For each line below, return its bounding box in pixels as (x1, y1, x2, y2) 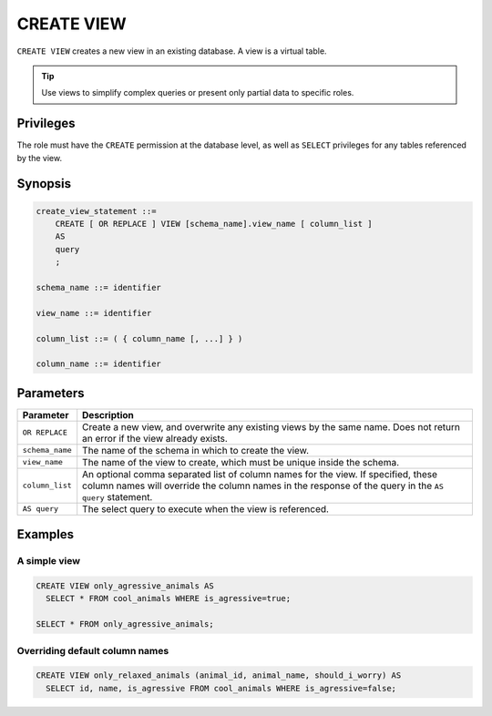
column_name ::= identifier (36, 359, 161, 369)
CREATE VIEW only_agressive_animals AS (36, 580, 214, 591)
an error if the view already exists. (82, 432, 228, 445)
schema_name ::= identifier (36, 282, 161, 292)
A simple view (16, 555, 81, 568)
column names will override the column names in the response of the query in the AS (82, 479, 444, 492)
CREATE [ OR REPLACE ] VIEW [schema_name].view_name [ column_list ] (55, 219, 373, 230)
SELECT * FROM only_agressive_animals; (36, 619, 214, 629)
